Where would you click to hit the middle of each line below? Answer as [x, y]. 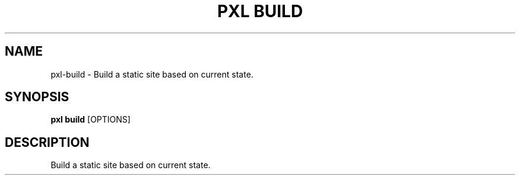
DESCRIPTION [47, 142]
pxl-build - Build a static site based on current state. [152, 74]
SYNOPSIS [37, 97]
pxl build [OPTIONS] [91, 120]
